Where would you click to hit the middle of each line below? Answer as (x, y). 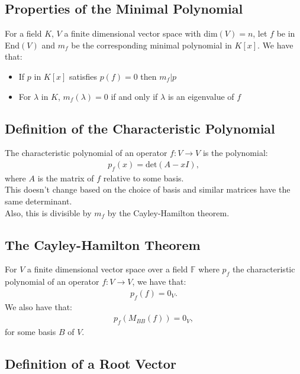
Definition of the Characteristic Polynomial (140, 128)
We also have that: (39, 306)
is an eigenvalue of (201, 96)
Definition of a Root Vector (91, 363)
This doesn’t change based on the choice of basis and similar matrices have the (148, 189)
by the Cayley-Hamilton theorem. (168, 212)
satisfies (83, 76)
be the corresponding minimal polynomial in (151, 45)
